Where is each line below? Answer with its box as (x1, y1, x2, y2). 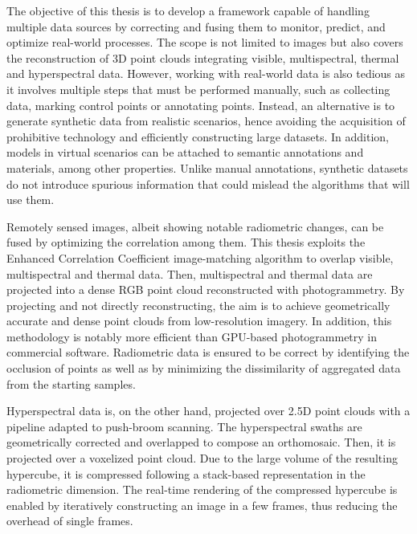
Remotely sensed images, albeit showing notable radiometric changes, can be (6, 218, 384, 234)
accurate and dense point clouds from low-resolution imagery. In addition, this (6, 312, 392, 329)
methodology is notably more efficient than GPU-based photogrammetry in (6, 328, 378, 344)
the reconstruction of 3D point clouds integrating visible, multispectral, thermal (6, 49, 399, 66)
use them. (6, 191, 55, 208)
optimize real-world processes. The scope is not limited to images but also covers (6, 34, 403, 51)
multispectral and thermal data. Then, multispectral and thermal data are (6, 265, 373, 282)
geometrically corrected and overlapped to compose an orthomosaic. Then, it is (6, 434, 396, 450)
